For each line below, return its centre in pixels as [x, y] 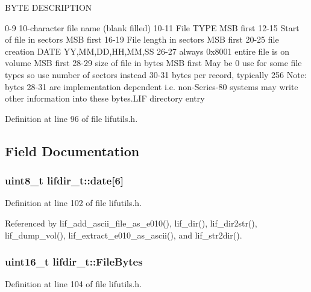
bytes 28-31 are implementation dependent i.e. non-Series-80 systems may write [152, 86]
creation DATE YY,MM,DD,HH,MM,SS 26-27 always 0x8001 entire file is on [147, 51]
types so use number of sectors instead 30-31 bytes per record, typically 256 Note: [156, 74]
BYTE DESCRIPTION [49, 7]
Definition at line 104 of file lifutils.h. [74, 284]
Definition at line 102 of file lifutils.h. [74, 203]
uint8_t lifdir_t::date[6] [64, 181]
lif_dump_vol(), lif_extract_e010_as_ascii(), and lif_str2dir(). [124, 235]
